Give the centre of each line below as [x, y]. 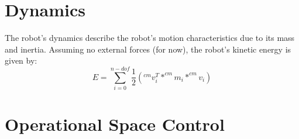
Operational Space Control [115, 124]
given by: [21, 60]
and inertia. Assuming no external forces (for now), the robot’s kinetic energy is [148, 49]
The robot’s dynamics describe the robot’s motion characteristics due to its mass [150, 38]
